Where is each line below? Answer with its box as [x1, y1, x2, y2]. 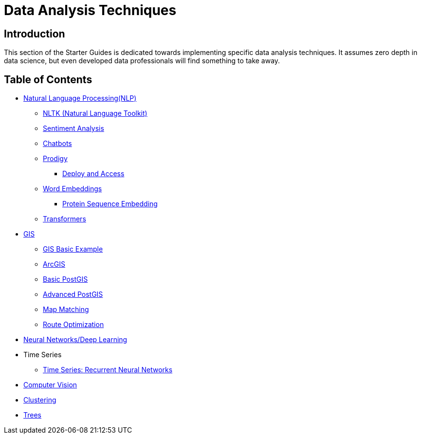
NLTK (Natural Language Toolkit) [43, 109, 147, 118]
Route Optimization [43, 320, 104, 329]
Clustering [23, 396, 56, 404]
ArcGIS [43, 260, 65, 269]
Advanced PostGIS [43, 290, 103, 299]
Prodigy [43, 154, 68, 163]
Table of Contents [4, 73, 92, 86]
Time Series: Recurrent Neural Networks [43, 365, 173, 374]
